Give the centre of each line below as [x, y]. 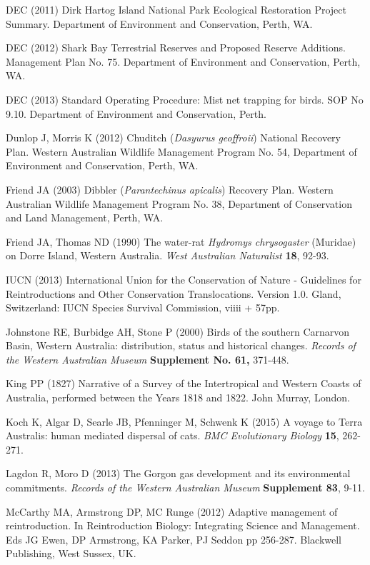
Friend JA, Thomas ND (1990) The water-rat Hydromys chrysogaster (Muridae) [181, 241]
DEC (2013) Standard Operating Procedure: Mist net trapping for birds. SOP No [185, 99]
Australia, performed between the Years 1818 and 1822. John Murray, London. [178, 397]
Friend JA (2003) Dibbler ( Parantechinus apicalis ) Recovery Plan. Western [170, 189]
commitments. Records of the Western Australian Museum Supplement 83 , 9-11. [186, 487]
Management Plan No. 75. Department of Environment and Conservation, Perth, [183, 61]
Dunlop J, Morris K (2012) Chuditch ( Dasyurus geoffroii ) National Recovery [173, 137]
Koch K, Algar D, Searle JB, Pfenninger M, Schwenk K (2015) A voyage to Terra [184, 421]
